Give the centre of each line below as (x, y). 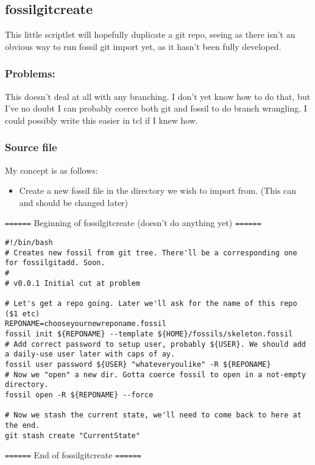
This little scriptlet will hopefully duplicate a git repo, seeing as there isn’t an (150, 34)
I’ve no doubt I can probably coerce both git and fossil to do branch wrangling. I (156, 108)
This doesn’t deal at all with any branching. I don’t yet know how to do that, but (158, 96)
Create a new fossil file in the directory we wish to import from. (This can (158, 190)
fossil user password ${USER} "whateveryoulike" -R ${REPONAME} (138, 364)
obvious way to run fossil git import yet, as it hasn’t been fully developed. (143, 46)
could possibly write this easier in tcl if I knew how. (101, 120)
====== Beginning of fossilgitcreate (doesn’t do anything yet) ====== (133, 223)
